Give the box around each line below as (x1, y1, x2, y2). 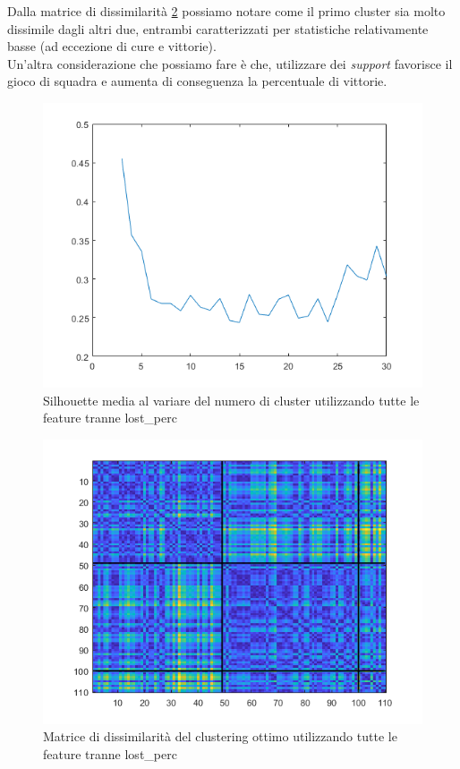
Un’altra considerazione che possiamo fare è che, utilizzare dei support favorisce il (7, 54, 453, 73)
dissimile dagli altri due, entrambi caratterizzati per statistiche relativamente (7, 19, 429, 38)
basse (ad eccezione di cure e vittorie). (7, 37, 217, 56)
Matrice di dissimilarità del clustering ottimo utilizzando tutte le (43, 727, 397, 746)
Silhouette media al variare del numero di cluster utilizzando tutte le (43, 390, 420, 409)
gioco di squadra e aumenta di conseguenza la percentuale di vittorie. (7, 72, 388, 90)
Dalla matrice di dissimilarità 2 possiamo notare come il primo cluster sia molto (7, 2, 446, 20)
